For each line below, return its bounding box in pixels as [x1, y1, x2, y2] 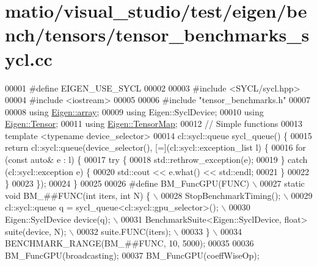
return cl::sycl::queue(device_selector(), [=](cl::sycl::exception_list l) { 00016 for [5, 141, 306, 154]
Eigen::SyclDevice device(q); [5, 213, 111, 226]
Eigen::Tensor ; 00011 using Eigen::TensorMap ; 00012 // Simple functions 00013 [5, 117, 302, 130]
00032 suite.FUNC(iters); [76, 225, 171, 237]
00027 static [260, 177, 305, 190]
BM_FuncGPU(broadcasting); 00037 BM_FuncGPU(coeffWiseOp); [5, 248, 260, 261]
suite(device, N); [5, 225, 67, 237]
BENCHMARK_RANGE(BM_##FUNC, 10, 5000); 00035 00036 [5, 237, 254, 250]
